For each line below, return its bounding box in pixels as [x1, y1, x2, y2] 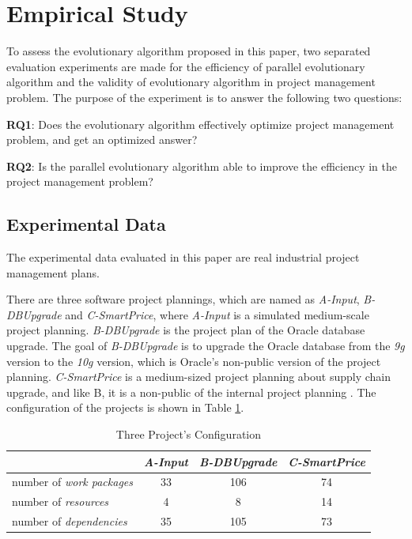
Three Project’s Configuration [115, 426, 262, 443]
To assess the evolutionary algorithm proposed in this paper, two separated [6, 43, 371, 59]
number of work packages [12, 473, 133, 490]
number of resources [12, 493, 109, 510]
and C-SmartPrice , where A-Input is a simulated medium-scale [65, 306, 369, 322]
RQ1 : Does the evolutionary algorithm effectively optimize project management [6, 115, 395, 132]
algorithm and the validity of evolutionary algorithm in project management [6, 73, 376, 90]
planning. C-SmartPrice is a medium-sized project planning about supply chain [6, 368, 391, 385]
